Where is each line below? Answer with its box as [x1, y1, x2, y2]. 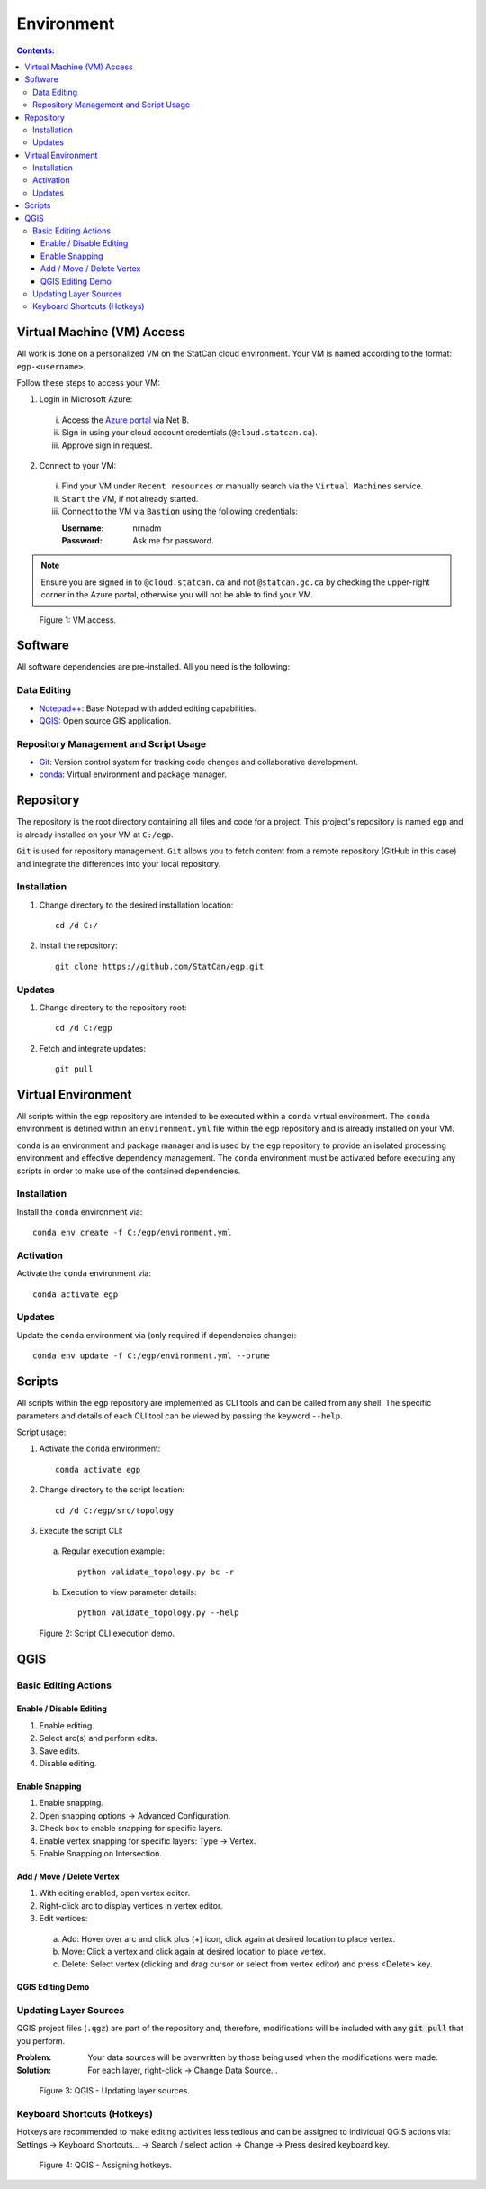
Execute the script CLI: [39, 1525, 123, 1536]
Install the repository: [39, 940, 118, 951]
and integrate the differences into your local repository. [16, 858, 221, 869]
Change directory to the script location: [39, 1484, 185, 1495]
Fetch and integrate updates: [39, 1043, 147, 1053]
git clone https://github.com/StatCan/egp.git [55, 961, 265, 971]
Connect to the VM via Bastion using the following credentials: [61, 506, 299, 517]
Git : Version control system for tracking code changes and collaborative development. [39, 757, 359, 768]
